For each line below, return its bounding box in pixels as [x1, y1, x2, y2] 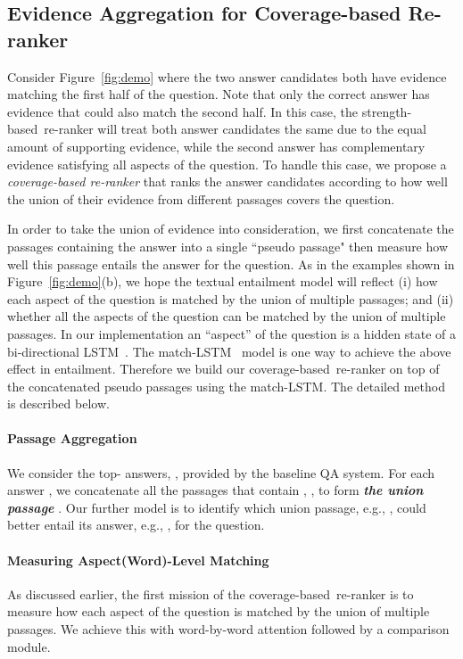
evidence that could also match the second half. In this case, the [7, 102, 359, 120]
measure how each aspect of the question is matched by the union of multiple [7, 602, 430, 621]
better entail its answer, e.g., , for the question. [7, 515, 265, 534]
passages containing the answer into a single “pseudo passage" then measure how [7, 236, 449, 255]
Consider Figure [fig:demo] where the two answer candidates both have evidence [7, 67, 447, 86]
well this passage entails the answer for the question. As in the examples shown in [7, 254, 455, 273]
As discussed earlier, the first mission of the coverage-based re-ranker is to [7, 584, 414, 603]
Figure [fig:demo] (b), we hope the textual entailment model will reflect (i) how [7, 272, 438, 291]
